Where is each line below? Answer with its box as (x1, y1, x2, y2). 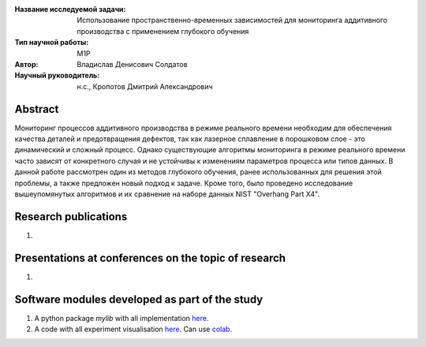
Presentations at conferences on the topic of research (14, 251, 286, 264)
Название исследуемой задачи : (14, 5, 126, 13)
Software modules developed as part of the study (14, 293, 263, 306)
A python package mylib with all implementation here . (34, 313, 209, 323)
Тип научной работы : (14, 38, 89, 47)
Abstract (14, 103, 59, 116)
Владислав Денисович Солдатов (77, 59, 189, 69)
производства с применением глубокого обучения (77, 26, 249, 35)
